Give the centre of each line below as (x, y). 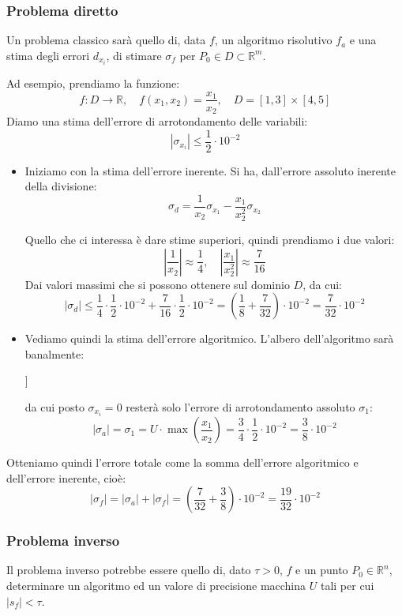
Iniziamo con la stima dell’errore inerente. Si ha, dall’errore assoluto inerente (210, 170)
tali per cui (347, 586)
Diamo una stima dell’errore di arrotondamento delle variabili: (157, 121)
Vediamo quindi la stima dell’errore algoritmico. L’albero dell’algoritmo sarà (209, 338)
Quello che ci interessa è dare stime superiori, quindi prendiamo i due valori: (210, 239)
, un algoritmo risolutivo (273, 40)
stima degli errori (48, 55)
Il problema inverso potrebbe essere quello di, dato (129, 570)
